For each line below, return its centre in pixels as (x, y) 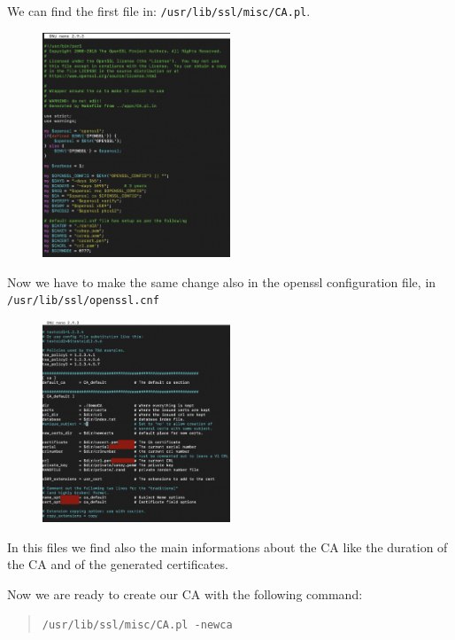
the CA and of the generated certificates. (118, 564)
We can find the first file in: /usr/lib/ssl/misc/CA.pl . (159, 11)
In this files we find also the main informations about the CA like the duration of (227, 546)
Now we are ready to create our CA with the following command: (185, 593)
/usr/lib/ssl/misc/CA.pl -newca (137, 625)
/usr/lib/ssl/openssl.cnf (83, 301)
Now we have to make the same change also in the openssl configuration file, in (222, 281)
